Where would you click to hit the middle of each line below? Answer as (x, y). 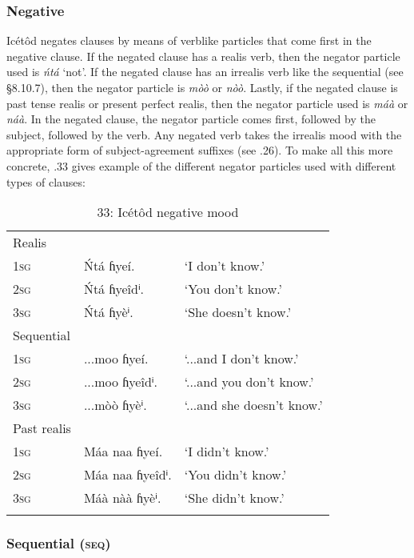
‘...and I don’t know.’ (241, 359)
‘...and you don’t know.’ (249, 382)
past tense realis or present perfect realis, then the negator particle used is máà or (207, 103)
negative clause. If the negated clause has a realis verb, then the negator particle (203, 56)
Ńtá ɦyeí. (109, 266)
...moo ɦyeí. (116, 359)
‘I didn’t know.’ (227, 452)
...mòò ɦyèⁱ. (115, 405)
